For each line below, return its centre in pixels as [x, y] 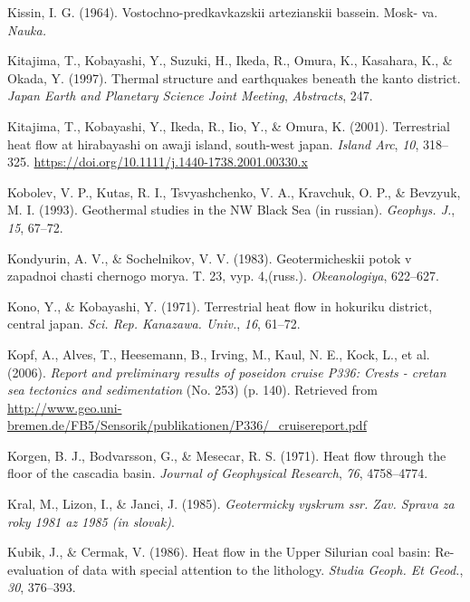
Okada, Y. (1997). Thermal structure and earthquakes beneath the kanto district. [234, 77]
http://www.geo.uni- [65, 407]
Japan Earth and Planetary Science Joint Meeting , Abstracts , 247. [190, 96]
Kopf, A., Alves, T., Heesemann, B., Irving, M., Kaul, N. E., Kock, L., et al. [219, 354]
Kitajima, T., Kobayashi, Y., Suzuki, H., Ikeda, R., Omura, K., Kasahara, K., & [230, 60]
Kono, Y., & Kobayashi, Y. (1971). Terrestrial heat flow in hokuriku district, [220, 306]
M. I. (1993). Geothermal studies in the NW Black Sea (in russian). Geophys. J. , [231, 210]
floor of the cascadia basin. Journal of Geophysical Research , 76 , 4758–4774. [218, 473]
